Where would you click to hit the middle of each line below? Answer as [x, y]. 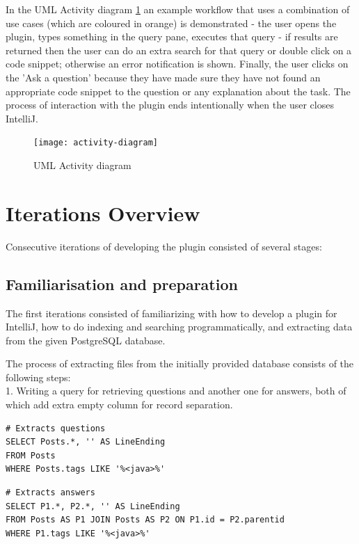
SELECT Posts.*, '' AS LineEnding [86, 442]
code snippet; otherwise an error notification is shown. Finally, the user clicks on [177, 64]
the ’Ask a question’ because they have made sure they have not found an [163, 77]
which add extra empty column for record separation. [119, 405]
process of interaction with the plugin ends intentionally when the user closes [170, 105]
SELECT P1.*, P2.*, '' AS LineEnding [93, 506]
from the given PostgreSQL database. [86, 340]
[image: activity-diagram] [96, 143]
